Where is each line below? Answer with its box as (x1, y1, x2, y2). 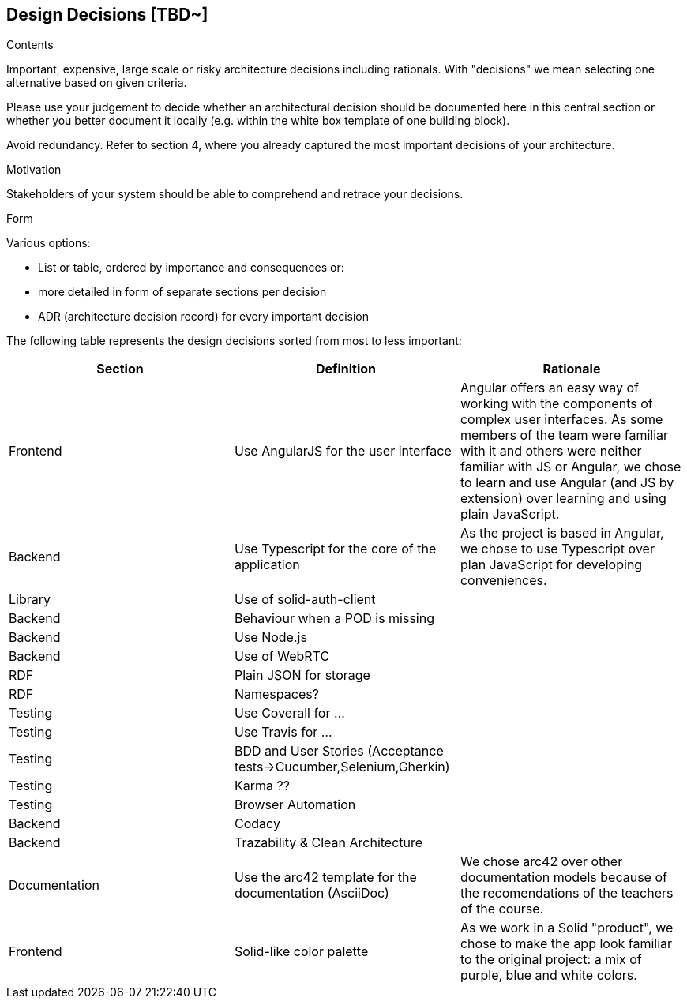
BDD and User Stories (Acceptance (234, 743, 444, 759)
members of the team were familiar (460, 427, 669, 444)
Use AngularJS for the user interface (234, 443, 452, 459)
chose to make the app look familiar (460, 936, 673, 952)
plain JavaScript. (460, 506, 560, 523)
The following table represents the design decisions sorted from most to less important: (6, 334, 462, 348)
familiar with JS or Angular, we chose (460, 459, 681, 475)
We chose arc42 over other (460, 853, 623, 870)
